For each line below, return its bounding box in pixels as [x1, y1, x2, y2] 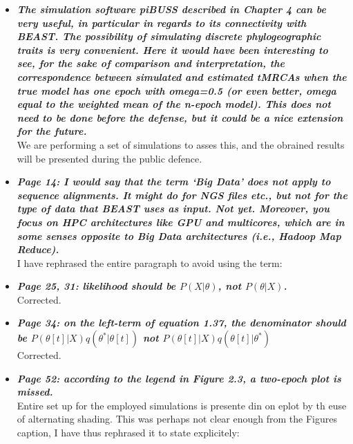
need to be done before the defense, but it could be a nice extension [17, 110, 343, 124]
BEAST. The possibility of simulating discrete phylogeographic [17, 29, 321, 44]
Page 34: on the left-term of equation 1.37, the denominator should [17, 315, 346, 330]
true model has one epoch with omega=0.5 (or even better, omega [17, 83, 336, 98]
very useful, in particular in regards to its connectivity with [17, 15, 307, 30]
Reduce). [17, 242, 59, 257]
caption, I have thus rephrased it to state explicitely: [17, 425, 240, 440]
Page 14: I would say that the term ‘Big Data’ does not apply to [17, 174, 331, 189]
